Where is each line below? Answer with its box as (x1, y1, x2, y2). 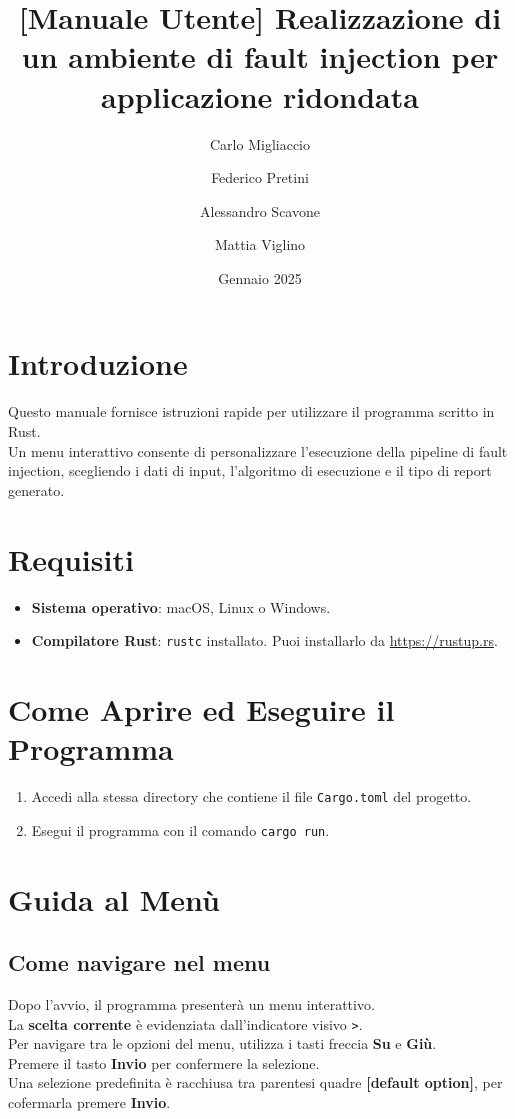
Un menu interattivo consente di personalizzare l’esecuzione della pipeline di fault (8, 440, 508, 461)
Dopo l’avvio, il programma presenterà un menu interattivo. (8, 993, 375, 1014)
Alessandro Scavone (200, 200, 320, 221)
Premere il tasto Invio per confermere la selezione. (8, 1052, 320, 1073)
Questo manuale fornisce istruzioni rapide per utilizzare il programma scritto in (8, 401, 495, 422)
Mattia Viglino (214, 234, 306, 255)
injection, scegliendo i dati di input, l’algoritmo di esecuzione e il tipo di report (8, 460, 492, 481)
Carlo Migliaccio (210, 133, 310, 154)
